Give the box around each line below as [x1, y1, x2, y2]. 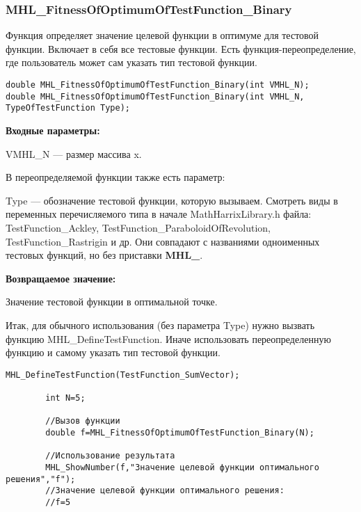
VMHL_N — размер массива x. [6, 146, 142, 161]
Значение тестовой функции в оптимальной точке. [6, 294, 218, 309]
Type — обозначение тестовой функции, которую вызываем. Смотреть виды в [6, 193, 338, 207]
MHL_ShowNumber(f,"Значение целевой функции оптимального [45, 462, 320, 472]
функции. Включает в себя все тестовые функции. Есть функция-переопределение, [6, 41, 356, 56]
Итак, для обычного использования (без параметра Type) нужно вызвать [6, 317, 315, 332]
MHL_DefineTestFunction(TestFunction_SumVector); [6, 369, 240, 380]
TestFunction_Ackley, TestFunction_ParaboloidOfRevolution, [6, 220, 271, 234]
